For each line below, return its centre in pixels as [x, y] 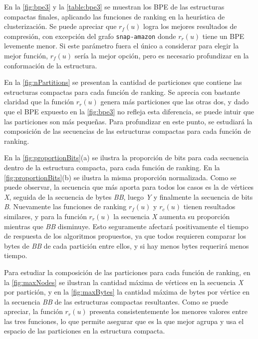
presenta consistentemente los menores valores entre [168, 311]
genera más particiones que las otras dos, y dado [175, 102]
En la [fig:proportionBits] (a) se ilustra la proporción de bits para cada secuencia [126, 158]
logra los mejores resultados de [190, 26]
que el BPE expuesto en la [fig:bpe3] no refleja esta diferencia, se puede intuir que [129, 111]
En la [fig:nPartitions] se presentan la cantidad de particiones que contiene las [123, 82]
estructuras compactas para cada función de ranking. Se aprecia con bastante [122, 92]
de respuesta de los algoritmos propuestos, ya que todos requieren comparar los [125, 236]
